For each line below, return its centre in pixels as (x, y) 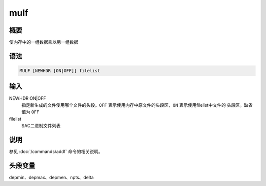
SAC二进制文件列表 (41, 126)
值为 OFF (30, 112)
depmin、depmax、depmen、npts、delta (51, 177)
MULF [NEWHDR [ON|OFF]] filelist (60, 71)
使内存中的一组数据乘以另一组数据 (44, 42)
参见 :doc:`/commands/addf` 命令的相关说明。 (56, 152)
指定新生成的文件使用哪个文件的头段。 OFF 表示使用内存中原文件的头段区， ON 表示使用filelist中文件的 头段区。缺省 (137, 105)
